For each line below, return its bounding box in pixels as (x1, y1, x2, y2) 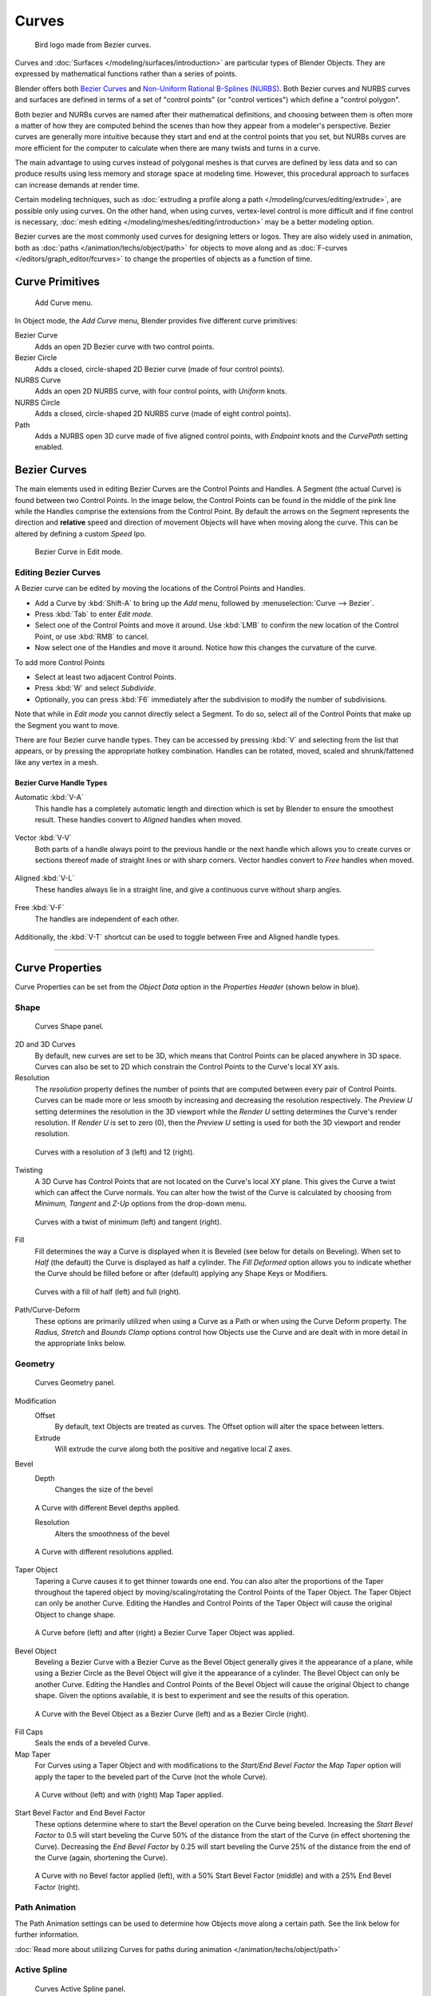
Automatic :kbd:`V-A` (14, 793, 84, 802)
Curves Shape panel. (34, 1021, 104, 1031)
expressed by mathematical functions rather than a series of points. (14, 69, 238, 79)
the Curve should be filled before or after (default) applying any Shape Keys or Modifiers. (34, 1269, 328, 1278)
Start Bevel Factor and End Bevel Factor (14, 1808, 146, 1818)
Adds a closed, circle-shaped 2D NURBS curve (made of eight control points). (34, 409, 291, 418)
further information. (14, 1930, 80, 1939)
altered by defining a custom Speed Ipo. (14, 529, 147, 538)
